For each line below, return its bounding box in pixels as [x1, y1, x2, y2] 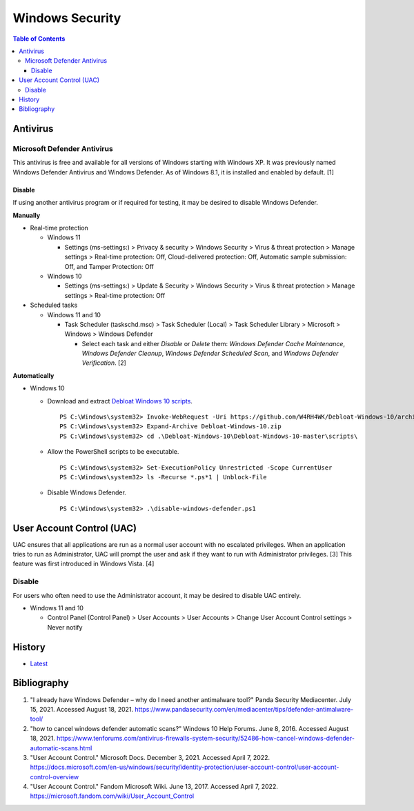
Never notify [47, 623, 83, 631]
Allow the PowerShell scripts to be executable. [47, 448, 179, 456]
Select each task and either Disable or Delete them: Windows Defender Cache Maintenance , [81, 339, 345, 348]
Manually [12, 211, 41, 219]
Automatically [12, 371, 55, 379]
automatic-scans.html [30, 743, 92, 752]
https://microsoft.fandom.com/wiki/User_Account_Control [30, 792, 195, 800]
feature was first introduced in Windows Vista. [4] [12, 559, 155, 568]
